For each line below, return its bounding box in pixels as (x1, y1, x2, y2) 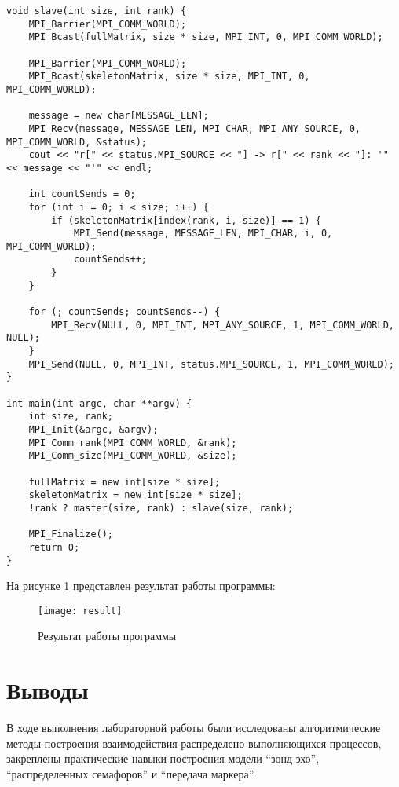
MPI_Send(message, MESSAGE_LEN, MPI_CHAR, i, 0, (73, 228, 333, 240)
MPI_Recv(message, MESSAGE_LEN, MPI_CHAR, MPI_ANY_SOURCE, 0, (28, 123, 361, 134)
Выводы (6, 674, 89, 706)
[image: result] (38, 605, 123, 617)
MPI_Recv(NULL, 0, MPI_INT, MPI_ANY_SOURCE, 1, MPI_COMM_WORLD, (51, 319, 394, 331)
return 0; (28, 541, 80, 553)
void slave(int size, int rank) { (6, 5, 187, 16)
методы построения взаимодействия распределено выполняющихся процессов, (6, 734, 382, 751)
